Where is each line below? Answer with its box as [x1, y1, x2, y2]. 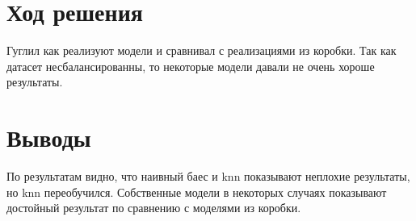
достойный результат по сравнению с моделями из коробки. [6, 199, 301, 216]
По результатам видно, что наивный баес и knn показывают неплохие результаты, [6, 168, 410, 185]
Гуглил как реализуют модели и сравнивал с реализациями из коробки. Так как [6, 42, 397, 59]
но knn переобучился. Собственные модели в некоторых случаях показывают [6, 183, 387, 200]
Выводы [6, 121, 91, 154]
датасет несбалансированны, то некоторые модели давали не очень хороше [6, 57, 375, 74]
